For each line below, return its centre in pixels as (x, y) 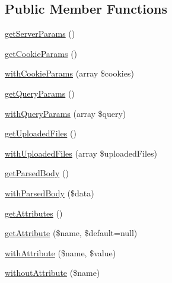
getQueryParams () (40, 93)
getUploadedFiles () (41, 133)
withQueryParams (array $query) (66, 113)
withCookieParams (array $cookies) (69, 73)
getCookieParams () (41, 53)
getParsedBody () (37, 173)
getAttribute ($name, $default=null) (71, 233)
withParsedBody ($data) (50, 193)
